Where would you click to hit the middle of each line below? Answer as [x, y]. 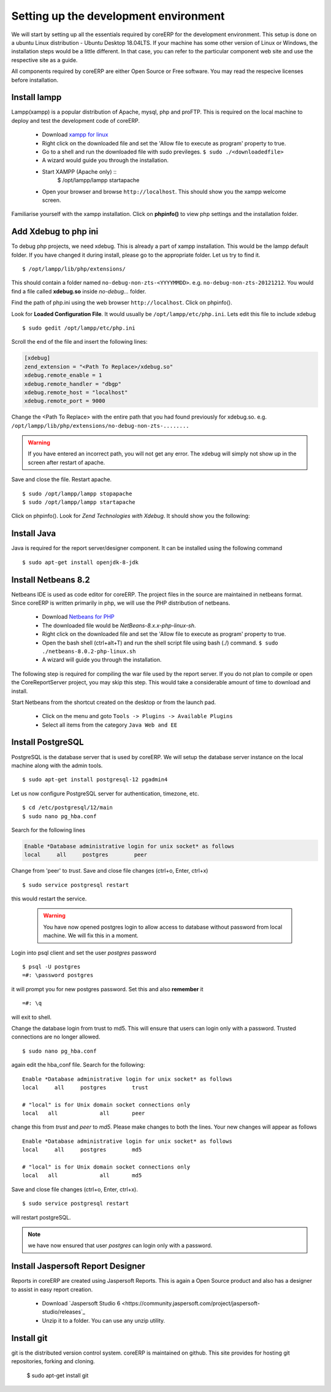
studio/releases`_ [64, 1312]
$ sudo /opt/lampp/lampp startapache [79, 502]
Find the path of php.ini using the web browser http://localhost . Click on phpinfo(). [122, 303]
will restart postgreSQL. [41, 1217]
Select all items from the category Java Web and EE [110, 725]
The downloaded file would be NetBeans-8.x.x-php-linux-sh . [119, 625]
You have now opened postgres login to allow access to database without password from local [163, 927]
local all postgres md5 [82, 1150]
